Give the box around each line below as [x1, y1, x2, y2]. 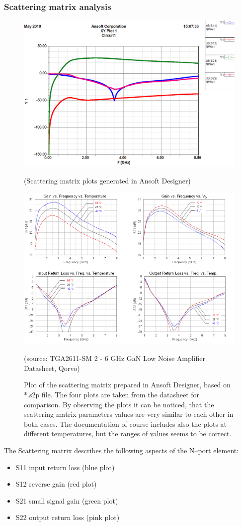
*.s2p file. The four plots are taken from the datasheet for [24, 389, 200, 399]
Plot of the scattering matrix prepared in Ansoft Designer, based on [24, 379, 231, 390]
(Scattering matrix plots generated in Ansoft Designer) [24, 175, 191, 185]
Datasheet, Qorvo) [24, 362, 80, 373]
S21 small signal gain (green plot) [15, 495, 118, 506]
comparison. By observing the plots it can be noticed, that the [24, 399, 214, 409]
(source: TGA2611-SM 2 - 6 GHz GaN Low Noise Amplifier [24, 353, 206, 363]
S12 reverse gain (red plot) [15, 479, 97, 489]
